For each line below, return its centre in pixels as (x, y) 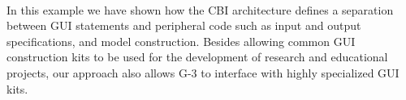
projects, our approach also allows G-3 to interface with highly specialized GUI (203, 72)
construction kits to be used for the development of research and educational (197, 57)
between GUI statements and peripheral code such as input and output (184, 25)
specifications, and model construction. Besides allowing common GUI (181, 41)
